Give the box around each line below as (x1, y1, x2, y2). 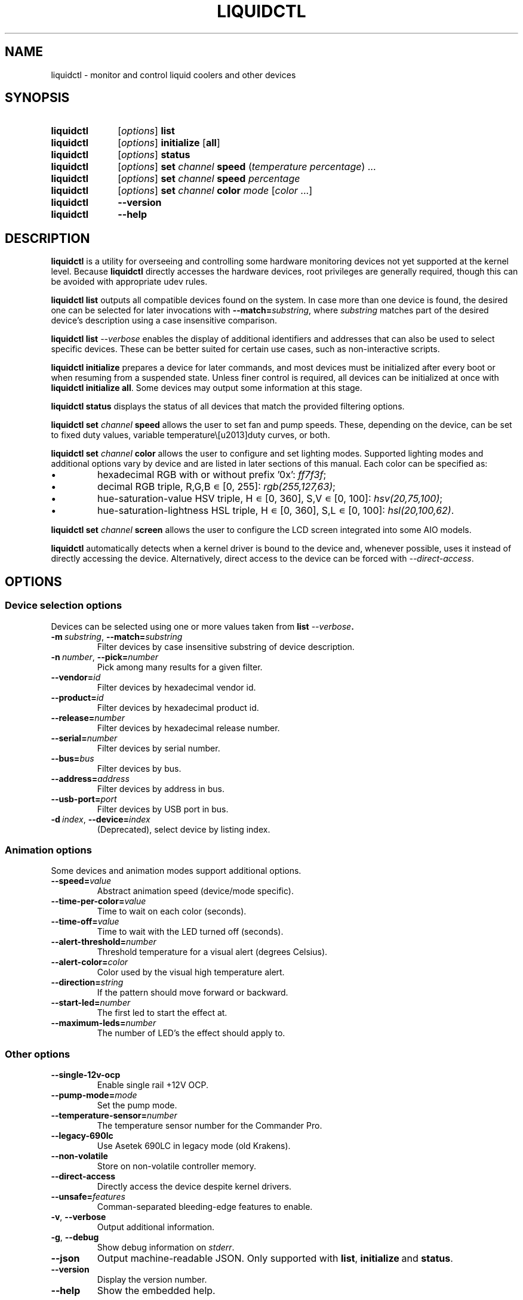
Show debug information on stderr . (97, 1242, 235, 1252)
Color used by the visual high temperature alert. (97, 967, 285, 978)
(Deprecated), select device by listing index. (97, 824, 270, 834)
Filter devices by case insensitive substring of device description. (97, 641, 355, 652)
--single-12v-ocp (51, 1070, 121, 1080)
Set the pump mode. (97, 1100, 177, 1110)
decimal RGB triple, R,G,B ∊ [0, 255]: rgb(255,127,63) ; (97, 480, 336, 493)
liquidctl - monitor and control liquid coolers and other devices (51, 69, 296, 80)
